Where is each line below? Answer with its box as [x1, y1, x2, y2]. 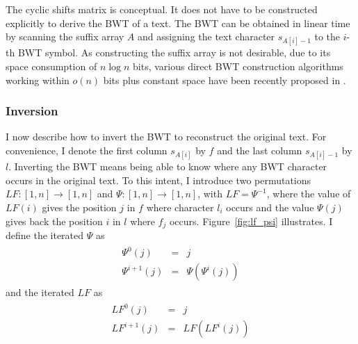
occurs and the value [226, 199, 314, 214]
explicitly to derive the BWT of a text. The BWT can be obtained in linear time [6, 15, 350, 30]
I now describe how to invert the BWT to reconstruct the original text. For [6, 129, 327, 144]
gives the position [42, 199, 117, 214]
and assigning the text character [138, 29, 275, 44]
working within [6, 72, 70, 87]
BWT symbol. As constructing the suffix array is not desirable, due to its [17, 45, 331, 60]
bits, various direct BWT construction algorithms [133, 58, 343, 73]
